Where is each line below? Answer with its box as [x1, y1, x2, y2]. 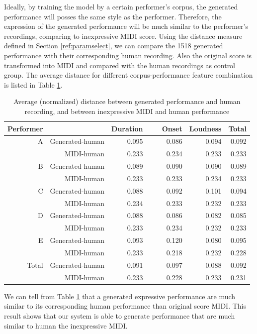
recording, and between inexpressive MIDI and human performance [24, 106, 230, 116]
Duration [111, 123, 143, 133]
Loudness [189, 123, 222, 133]
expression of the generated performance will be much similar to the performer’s [4, 21, 248, 31]
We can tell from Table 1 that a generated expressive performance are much [4, 291, 236, 301]
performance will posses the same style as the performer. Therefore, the [4, 11, 222, 21]
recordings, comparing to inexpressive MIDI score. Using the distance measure [4, 30, 243, 41]
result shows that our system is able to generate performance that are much [4, 310, 235, 321]
